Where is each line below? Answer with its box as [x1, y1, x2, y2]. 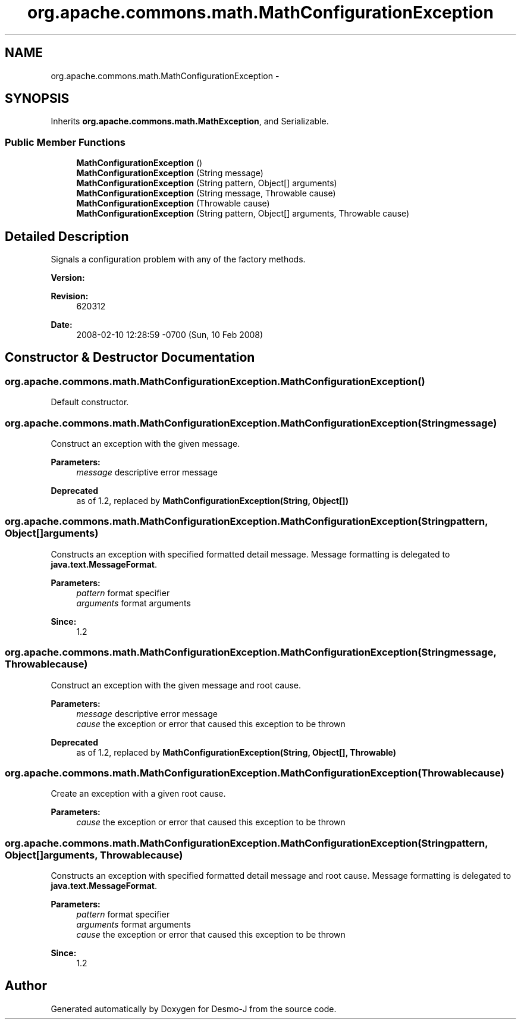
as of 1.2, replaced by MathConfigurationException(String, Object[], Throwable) [76, 747, 397, 757]
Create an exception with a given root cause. [51, 788, 226, 799]
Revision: [51, 291, 89, 302]
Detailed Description [5, 228, 129, 244]
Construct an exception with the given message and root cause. [51, 679, 302, 690]
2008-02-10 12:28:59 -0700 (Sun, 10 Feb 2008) [76, 330, 263, 340]
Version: [51, 273, 85, 283]
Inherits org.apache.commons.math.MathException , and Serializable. [51, 116, 329, 127]
